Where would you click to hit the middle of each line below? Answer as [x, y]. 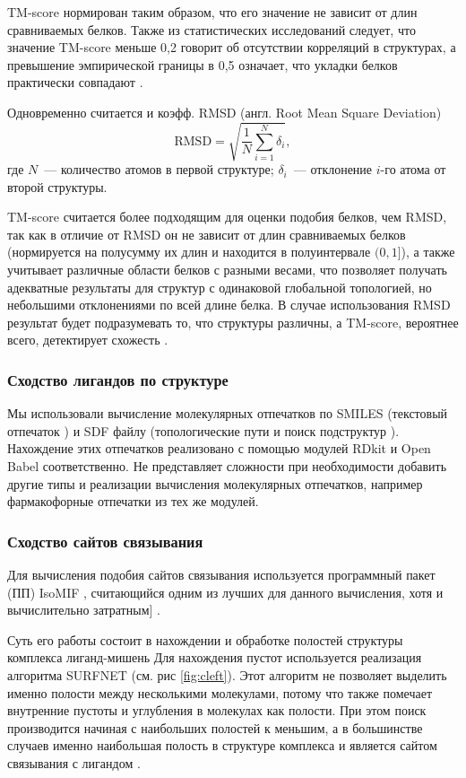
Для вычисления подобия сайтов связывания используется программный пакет [221, 575]
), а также [428, 252]
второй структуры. [57, 186]
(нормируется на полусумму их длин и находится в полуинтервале [189, 252]
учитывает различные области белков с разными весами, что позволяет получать [227, 270]
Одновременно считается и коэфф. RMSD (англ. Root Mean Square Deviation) [224, 112]
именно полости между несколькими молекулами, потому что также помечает [220, 692]
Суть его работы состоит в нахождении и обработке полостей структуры [205, 639]
